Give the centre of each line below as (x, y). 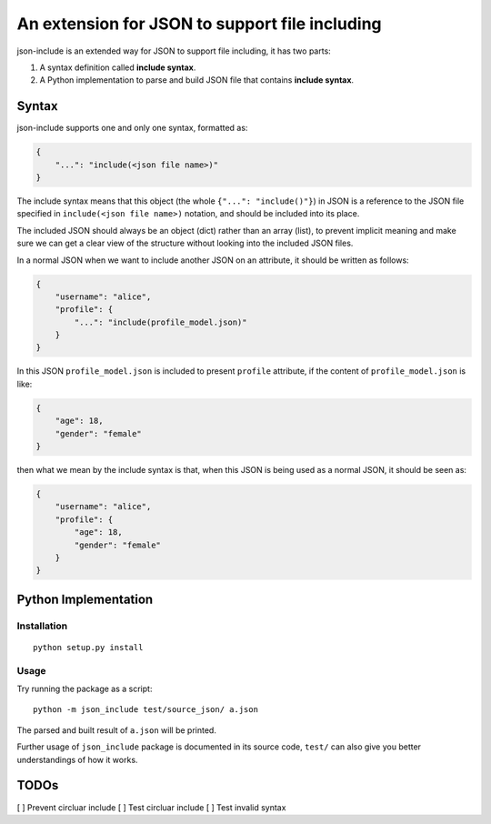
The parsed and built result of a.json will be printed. (117, 730)
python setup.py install (88, 647)
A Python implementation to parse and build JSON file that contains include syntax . (197, 80)
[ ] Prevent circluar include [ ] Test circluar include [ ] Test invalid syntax (151, 807)
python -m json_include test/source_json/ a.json (146, 710)
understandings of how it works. (77, 759)
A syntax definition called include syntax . (118, 67)
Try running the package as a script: (85, 689)
